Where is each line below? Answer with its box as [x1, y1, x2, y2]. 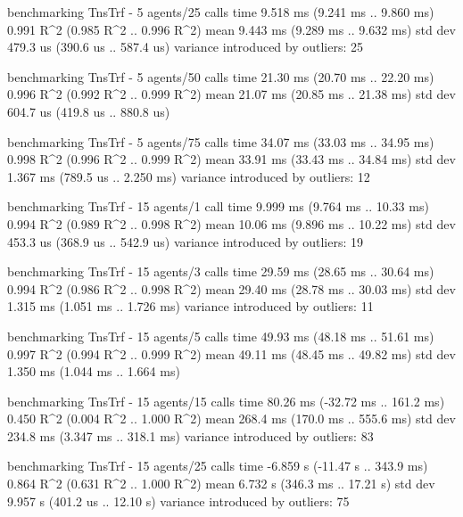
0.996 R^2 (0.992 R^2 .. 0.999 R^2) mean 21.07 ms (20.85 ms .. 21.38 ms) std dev [7, 85, 456, 103]
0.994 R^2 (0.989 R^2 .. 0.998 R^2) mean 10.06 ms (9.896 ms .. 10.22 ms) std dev [7, 214, 456, 233]
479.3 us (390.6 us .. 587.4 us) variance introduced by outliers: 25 [7, 37, 364, 56]
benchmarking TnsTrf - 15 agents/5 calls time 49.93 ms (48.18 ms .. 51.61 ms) [7, 326, 434, 345]
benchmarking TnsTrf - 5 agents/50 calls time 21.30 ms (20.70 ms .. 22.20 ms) [7, 67, 434, 86]
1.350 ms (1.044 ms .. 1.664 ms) [7, 362, 180, 381]
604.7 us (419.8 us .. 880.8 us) [7, 102, 170, 120]
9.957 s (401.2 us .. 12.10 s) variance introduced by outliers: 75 [7, 491, 350, 510]
